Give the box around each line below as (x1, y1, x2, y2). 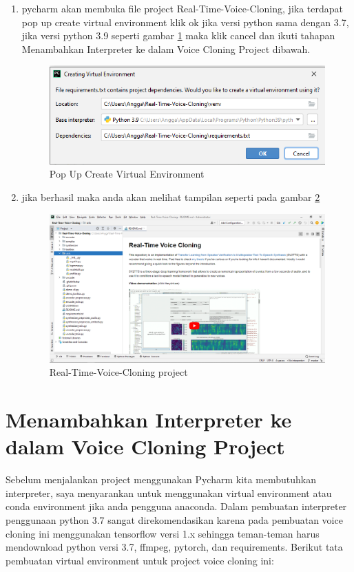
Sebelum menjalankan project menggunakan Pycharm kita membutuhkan (6, 472, 317, 487)
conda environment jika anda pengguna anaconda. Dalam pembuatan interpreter (6, 499, 347, 513)
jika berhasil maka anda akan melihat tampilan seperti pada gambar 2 (21, 190, 320, 204)
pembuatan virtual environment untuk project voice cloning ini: (6, 553, 274, 567)
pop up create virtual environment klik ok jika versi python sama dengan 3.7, (21, 14, 349, 29)
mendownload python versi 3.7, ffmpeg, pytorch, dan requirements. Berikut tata (6, 540, 343, 554)
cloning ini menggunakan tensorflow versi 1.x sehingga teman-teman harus (6, 526, 320, 540)
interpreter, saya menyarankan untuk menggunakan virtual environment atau (6, 485, 332, 500)
